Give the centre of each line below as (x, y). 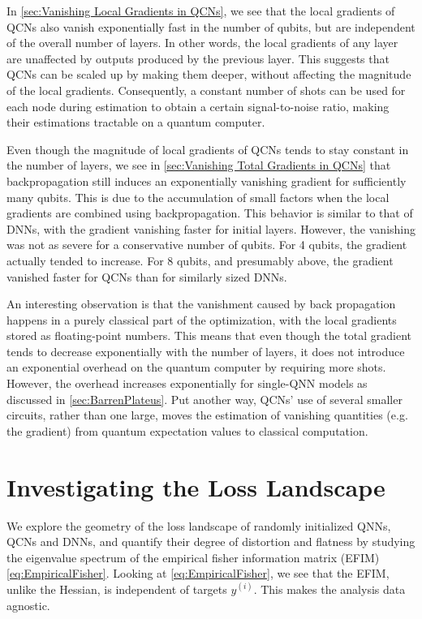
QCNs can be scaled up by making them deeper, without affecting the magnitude (209, 74)
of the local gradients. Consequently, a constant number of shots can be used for (206, 90)
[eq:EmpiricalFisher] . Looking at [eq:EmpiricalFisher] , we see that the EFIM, (198, 573)
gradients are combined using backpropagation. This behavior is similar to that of (210, 213)
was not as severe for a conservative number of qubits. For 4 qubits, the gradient (207, 245)
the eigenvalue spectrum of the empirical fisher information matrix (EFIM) (193, 557)
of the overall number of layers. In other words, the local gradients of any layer (202, 43)
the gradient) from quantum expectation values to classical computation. (187, 430)
